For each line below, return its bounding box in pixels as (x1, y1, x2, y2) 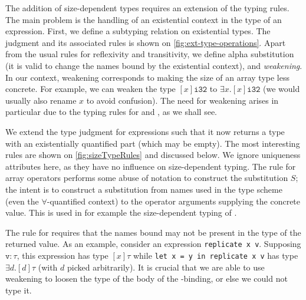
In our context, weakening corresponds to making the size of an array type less (5, 71, 289, 83)
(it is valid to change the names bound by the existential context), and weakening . (5, 59, 302, 71)
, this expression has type (17, 249, 108, 261)
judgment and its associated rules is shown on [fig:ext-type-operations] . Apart (5, 36, 286, 48)
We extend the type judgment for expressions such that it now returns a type (5, 125, 285, 137)
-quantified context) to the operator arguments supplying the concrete (47, 194, 301, 207)
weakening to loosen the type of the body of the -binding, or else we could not (5, 272, 288, 285)
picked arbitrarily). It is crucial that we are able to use (67, 261, 265, 273)
